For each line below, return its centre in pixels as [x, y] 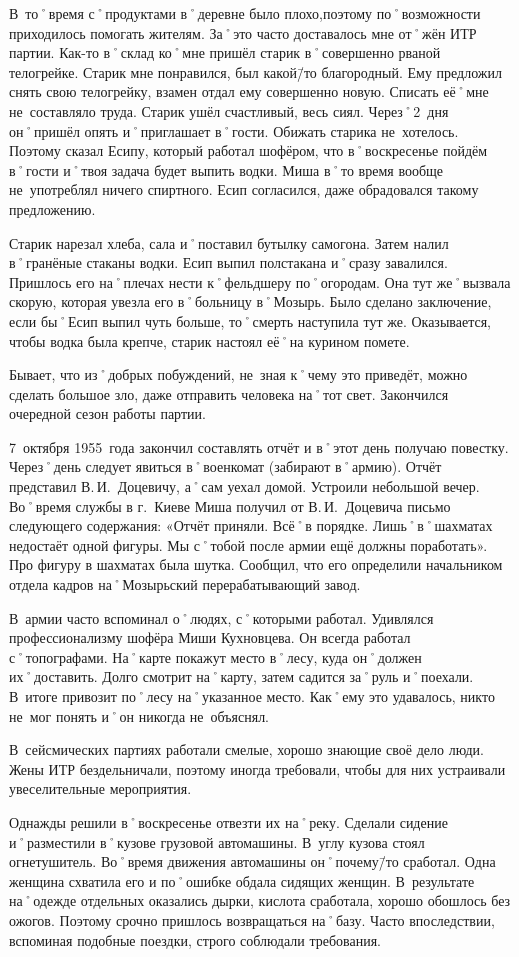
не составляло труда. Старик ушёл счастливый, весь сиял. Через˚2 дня [229, 110]
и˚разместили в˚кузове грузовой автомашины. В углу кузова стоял [217, 841]
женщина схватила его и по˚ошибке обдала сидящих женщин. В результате [242, 880]
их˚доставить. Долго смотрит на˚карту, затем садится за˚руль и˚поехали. [241, 676]
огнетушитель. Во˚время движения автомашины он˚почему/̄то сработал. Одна [252, 861]
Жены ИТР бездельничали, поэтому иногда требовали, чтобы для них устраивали [257, 768]
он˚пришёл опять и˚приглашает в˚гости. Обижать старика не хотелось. [234, 130]
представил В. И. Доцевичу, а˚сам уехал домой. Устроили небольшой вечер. [244, 486]
